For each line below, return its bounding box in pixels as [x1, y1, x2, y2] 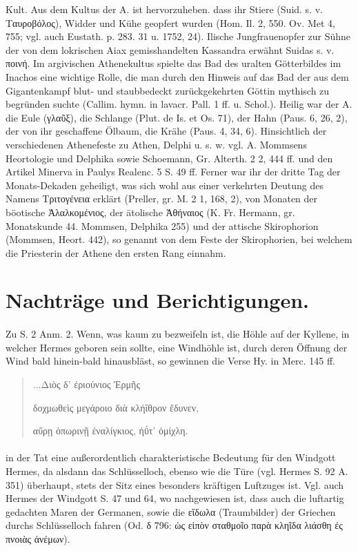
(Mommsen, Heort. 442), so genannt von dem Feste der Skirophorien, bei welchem [6, 232, 352, 246]
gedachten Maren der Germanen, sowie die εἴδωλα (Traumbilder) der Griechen [6, 504, 336, 519]
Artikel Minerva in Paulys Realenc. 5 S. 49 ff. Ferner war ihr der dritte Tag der [6, 164, 341, 179]
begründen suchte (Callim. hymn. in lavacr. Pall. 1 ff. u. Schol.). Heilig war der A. [6, 97, 352, 111]
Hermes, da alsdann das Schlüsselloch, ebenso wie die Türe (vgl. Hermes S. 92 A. [6, 464, 348, 478]
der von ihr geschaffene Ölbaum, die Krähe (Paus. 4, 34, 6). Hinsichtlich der [6, 124, 327, 138]
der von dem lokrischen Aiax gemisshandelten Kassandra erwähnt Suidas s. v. [6, 42, 335, 57]
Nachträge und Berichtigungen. [6, 286, 309, 314]
